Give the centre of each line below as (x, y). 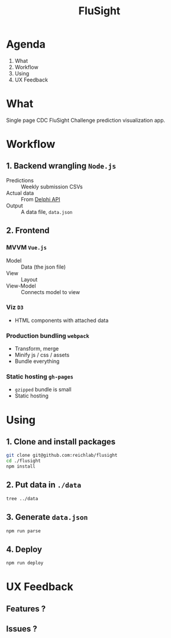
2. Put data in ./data (44, 485)
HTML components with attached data (62, 320)
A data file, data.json (47, 211)
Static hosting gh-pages (40, 377)
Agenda (26, 44)
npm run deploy (25, 563)
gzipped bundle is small (43, 390)
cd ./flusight (24, 461)
